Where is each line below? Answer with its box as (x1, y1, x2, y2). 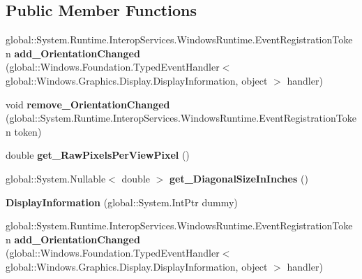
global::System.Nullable (6, 171, 106, 185)
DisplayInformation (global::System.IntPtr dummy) (6, 194, 238, 209)
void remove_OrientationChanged (6, 96, 170, 111)
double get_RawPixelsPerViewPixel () (6, 148, 190, 162)
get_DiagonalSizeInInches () (169, 171, 308, 185)
